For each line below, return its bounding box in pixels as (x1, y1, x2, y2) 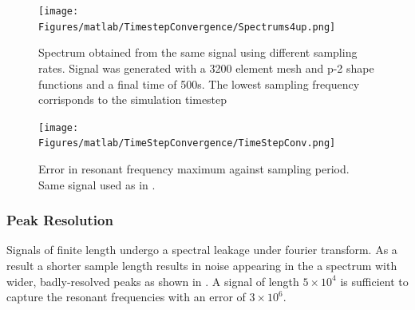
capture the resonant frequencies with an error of (6, 288, 246, 305)
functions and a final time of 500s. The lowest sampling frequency (38, 75, 360, 92)
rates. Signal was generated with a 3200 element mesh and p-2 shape (38, 59, 374, 76)
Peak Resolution (6, 210, 113, 230)
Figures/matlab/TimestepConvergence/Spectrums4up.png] (38, 21, 336, 33)
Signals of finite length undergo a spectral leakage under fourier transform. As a (6, 241, 397, 258)
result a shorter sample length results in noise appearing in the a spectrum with (6, 257, 397, 273)
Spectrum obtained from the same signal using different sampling (38, 44, 358, 61)
